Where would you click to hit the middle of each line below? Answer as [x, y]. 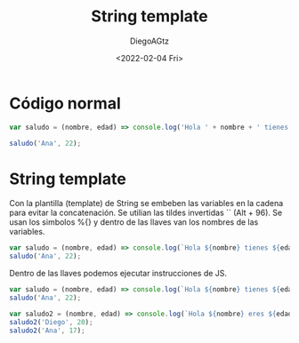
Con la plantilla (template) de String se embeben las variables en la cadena [146, 203]
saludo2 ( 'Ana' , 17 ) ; [48, 331]
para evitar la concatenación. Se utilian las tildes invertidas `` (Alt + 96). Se [146, 213]
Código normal [65, 103]
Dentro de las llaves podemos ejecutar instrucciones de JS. [118, 274]
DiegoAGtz [149, 41]
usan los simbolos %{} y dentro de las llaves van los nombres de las [134, 222]
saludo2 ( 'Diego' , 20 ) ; [51, 322]
